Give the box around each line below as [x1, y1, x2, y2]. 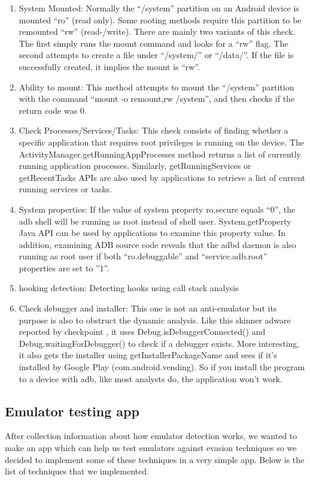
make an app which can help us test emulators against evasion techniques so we [5, 441, 297, 454]
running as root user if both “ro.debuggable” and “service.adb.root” [19, 250, 268, 262]
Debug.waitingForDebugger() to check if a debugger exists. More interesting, [19, 337, 300, 349]
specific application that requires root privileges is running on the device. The [19, 135, 304, 148]
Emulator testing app [5, 401, 139, 420]
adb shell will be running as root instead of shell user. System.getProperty [19, 214, 291, 227]
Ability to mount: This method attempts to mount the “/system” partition [19, 80, 294, 93]
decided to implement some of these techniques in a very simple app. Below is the [5, 453, 305, 465]
